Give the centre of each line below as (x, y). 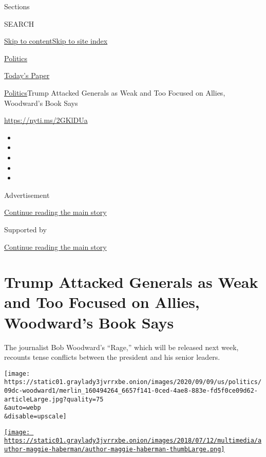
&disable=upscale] (35, 417)
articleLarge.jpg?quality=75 (54, 399)
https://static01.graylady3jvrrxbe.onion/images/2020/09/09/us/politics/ (133, 382)
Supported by (25, 229)
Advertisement (27, 195)
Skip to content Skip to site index (56, 41)
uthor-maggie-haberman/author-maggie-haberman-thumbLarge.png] (115, 450)
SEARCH (19, 23)
